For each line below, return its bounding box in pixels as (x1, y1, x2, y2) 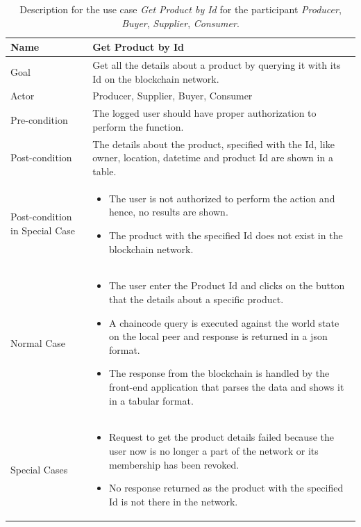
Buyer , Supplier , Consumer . (121, 15, 240, 30)
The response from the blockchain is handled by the (108, 366, 330, 380)
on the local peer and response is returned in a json (108, 329, 328, 343)
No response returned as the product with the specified (108, 480, 344, 495)
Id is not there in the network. (108, 494, 238, 508)
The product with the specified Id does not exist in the (108, 227, 343, 242)
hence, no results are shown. (108, 204, 228, 219)
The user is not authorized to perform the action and (108, 190, 335, 205)
